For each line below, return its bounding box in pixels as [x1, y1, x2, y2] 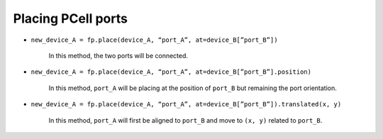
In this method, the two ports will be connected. [48, 51, 188, 60]
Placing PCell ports [13, 11, 128, 26]
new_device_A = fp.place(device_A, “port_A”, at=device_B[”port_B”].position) [30, 68, 312, 76]
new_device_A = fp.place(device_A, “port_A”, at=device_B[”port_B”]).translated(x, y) [30, 100, 342, 109]
